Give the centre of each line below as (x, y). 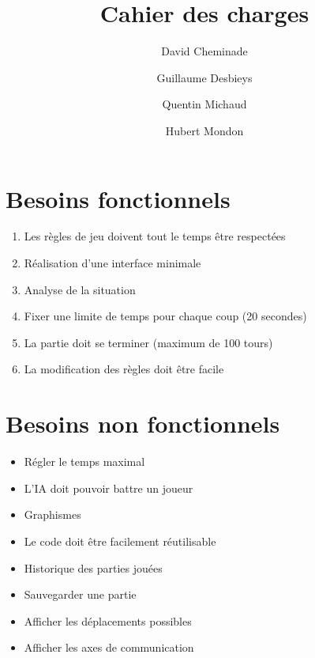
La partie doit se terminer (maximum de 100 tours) (148, 342)
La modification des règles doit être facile (124, 369)
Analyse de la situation (80, 289)
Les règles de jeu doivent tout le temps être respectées (155, 236)
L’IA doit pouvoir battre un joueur (109, 488)
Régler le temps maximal (84, 461)
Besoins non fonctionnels (143, 424)
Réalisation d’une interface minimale (112, 263)
